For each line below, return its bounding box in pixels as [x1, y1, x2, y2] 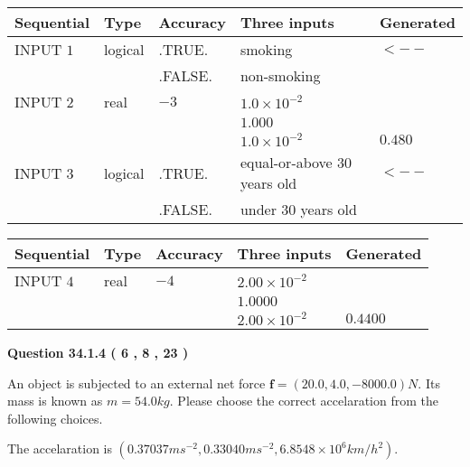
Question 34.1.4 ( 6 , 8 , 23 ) [7, 343, 189, 361]
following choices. [7, 408, 103, 427]
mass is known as [7, 391, 103, 410]
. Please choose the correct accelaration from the [169, 391, 438, 410]
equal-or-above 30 [240, 152, 352, 173]
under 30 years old [240, 199, 357, 219]
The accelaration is [7, 439, 112, 458]
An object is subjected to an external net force [7, 373, 266, 392]
